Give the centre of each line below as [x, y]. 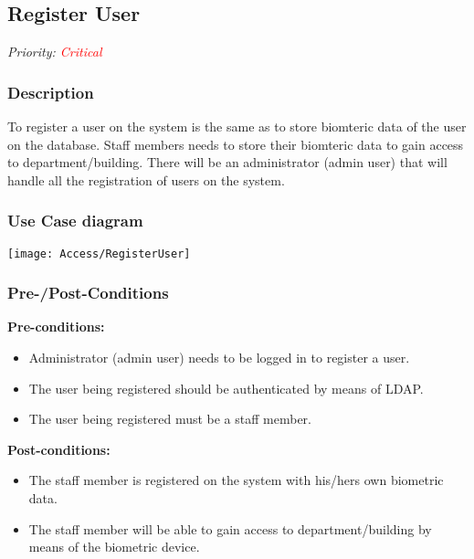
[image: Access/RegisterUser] [99, 253]
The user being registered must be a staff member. [170, 419]
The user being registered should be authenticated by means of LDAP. [226, 388]
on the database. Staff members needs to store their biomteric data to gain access [236, 144]
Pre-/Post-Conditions [88, 293]
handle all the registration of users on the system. [146, 179]
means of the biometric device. [114, 547]
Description [51, 92]
